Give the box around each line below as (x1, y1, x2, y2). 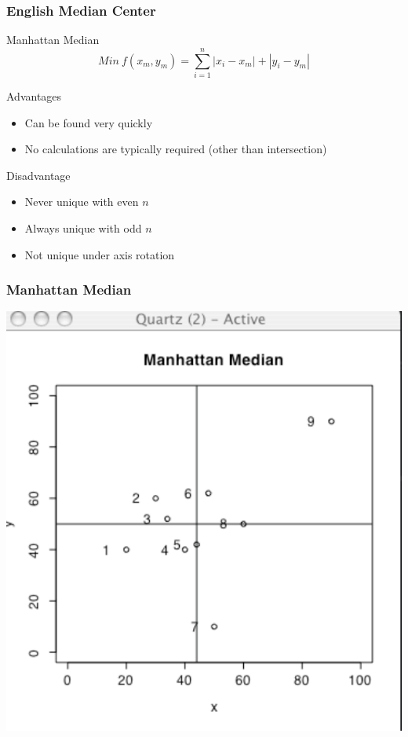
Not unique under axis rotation (24, 246, 175, 262)
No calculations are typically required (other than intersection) (24, 141, 327, 157)
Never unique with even (24, 193, 139, 210)
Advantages (6, 87, 62, 104)
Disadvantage (6, 167, 71, 183)
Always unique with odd (24, 219, 142, 236)
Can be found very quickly (24, 114, 153, 130)
